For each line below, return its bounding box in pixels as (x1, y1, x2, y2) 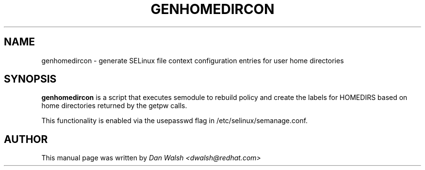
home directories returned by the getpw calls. (41, 101, 187, 110)
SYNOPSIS (4, 73, 57, 85)
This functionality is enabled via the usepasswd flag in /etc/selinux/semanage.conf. (41, 116, 308, 125)
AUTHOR (4, 133, 48, 145)
